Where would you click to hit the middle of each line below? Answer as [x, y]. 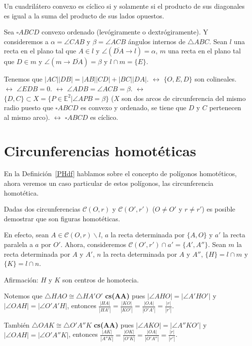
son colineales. [215, 79]
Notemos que [23, 296]
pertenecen [225, 107]
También [17, 324]
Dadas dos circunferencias [42, 209]
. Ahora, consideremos [94, 244]
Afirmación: [21, 279]
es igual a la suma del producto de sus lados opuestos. [84, 15]
